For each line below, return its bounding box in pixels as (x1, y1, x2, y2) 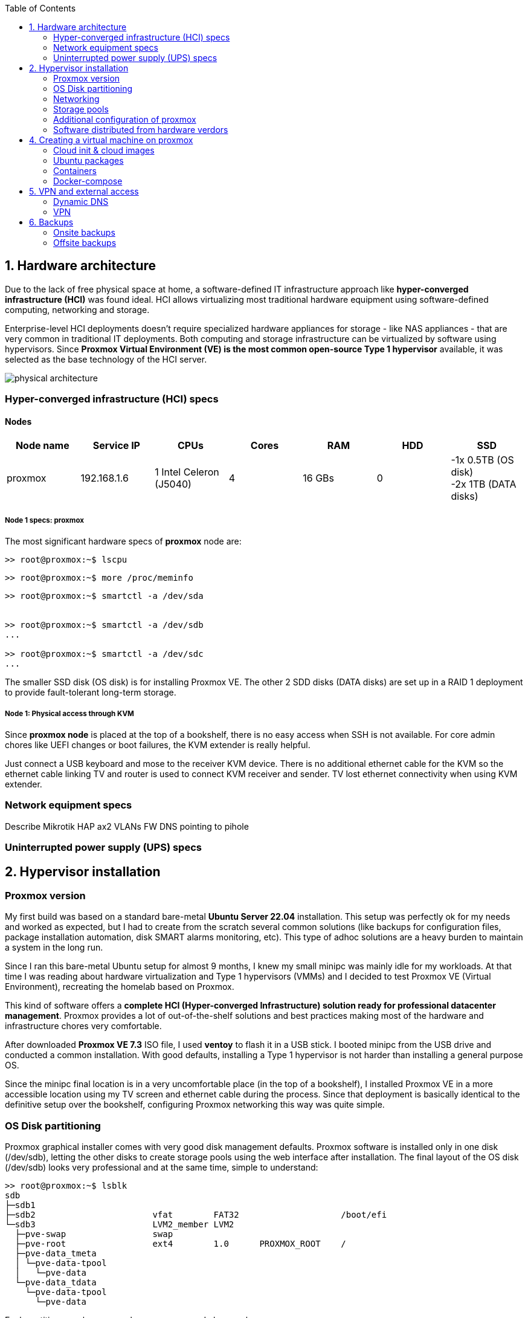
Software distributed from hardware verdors (53, 124, 228, 135)
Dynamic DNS (53, 196, 109, 207)
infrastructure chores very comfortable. (5, 1021, 162, 1032)
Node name (15, 439, 69, 452)
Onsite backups (53, 227, 115, 237)
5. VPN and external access (29, 186, 139, 196)
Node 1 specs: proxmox (5, 515, 85, 525)
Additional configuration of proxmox (53, 114, 196, 124)
